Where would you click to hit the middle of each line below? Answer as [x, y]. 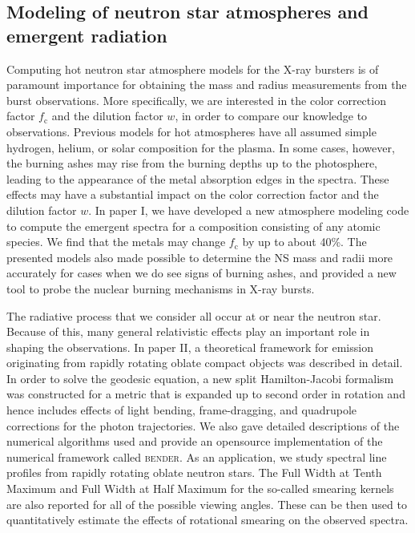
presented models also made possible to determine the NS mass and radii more [200, 257]
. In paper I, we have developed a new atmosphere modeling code [249, 210]
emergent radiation [87, 35]
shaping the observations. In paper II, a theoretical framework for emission [190, 347]
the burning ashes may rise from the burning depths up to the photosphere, [192, 163]
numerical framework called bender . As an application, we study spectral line [197, 456]
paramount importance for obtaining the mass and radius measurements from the [207, 85]
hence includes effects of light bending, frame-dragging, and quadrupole [182, 410]
